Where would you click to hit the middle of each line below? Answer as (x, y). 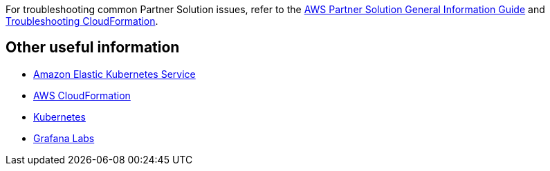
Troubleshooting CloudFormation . (82, 21)
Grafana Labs (64, 138)
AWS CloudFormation (82, 95)
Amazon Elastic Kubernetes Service (114, 74)
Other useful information (93, 48)
